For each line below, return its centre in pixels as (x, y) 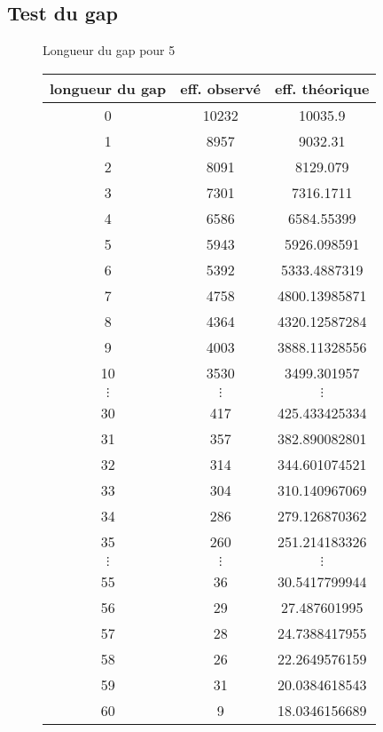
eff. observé (221, 88)
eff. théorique (322, 88)
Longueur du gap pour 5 (109, 50)
